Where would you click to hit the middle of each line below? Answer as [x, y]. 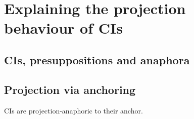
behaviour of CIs [63, 28]
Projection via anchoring [70, 89]
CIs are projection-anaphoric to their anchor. [74, 110]
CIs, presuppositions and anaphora [97, 59]
